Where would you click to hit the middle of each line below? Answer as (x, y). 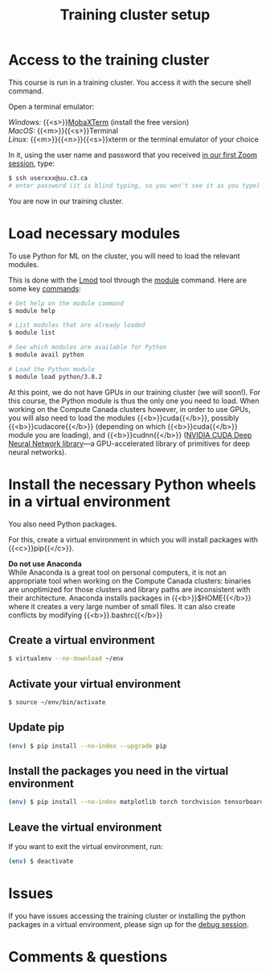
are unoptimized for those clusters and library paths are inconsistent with (129, 589)
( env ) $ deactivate (41, 862)
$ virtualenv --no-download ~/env (66, 659)
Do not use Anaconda (45, 563)
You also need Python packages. (63, 524)
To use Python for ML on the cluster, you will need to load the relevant (124, 256)
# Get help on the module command (66, 303)
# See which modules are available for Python (88, 348)
